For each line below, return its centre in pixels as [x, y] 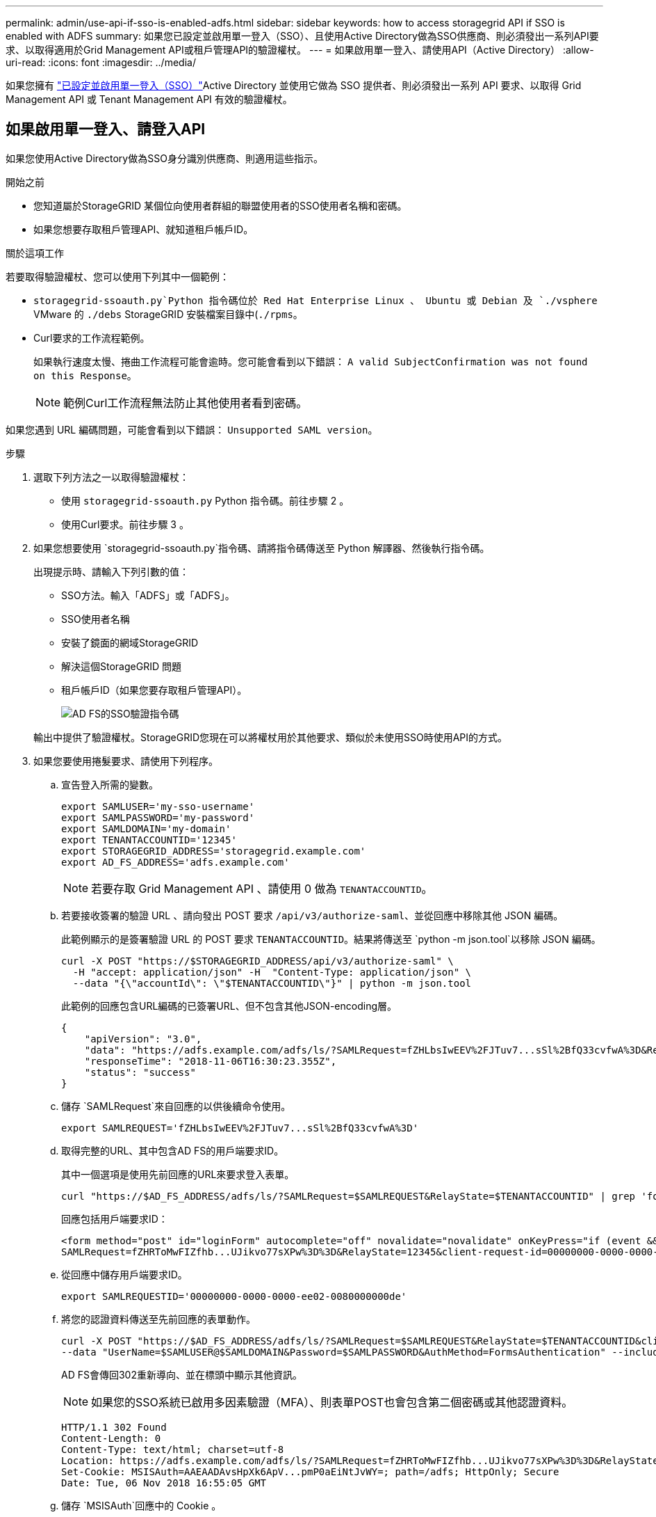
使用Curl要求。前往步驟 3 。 [125, 524]
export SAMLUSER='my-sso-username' [158, 806]
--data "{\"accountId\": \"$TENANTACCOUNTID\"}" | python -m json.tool [272, 983]
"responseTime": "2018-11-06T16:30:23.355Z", [211, 1061]
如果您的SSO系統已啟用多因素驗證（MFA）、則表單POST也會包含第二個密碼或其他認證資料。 [332, 1402]
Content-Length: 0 [111, 1438]
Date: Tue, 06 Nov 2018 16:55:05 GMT [164, 1483]
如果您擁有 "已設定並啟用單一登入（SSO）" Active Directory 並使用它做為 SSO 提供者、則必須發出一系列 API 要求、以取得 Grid [294, 85]
